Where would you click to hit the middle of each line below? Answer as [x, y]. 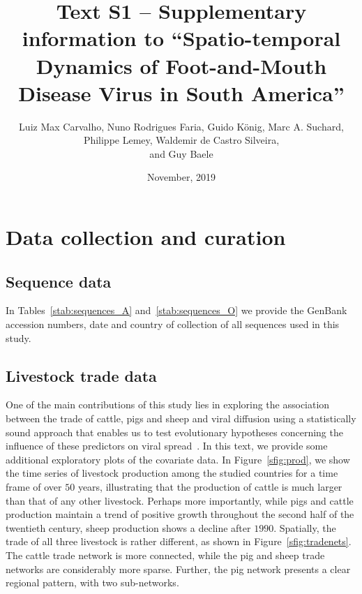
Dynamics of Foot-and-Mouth [181, 65]
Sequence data [59, 281]
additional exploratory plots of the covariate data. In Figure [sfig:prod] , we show [178, 459]
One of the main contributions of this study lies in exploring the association [168, 404]
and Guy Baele [181, 153]
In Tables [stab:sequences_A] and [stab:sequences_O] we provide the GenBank [176, 310]
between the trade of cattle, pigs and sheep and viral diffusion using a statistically [181, 418]
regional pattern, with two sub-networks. [92, 582]
